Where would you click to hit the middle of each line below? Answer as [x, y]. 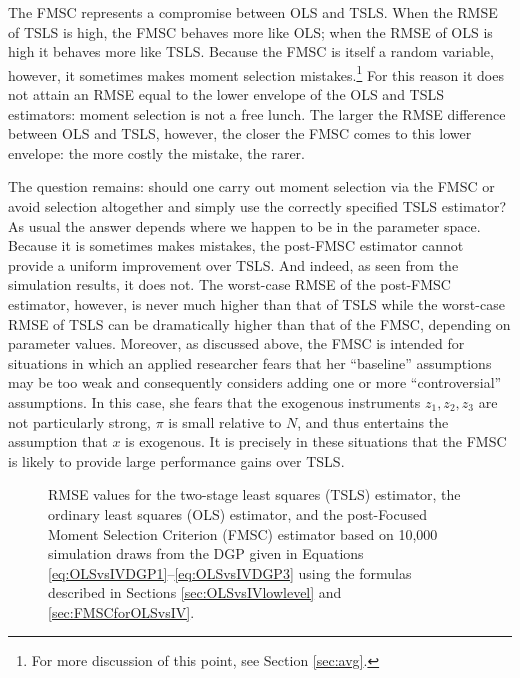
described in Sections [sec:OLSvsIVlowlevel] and [195, 592]
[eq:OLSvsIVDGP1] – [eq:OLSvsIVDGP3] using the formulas [230, 572]
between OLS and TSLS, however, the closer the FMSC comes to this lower [240, 133]
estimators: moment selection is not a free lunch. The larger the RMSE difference [257, 113]
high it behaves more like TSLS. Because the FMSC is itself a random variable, [251, 51]
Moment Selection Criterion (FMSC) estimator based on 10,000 [243, 533]
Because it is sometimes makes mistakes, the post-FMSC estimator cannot [236, 245]
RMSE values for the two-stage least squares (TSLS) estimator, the [254, 494]
